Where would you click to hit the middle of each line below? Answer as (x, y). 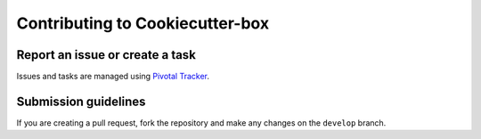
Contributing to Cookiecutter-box (143, 23)
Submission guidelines (81, 101)
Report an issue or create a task (106, 55)
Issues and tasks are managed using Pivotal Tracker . (113, 77)
